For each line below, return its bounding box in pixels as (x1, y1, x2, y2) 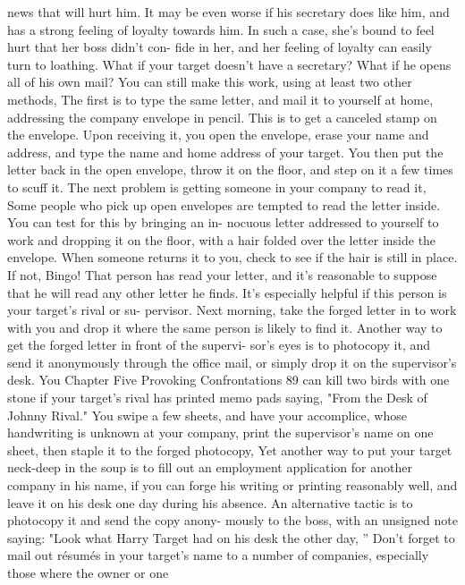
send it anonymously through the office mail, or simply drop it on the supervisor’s (7, 352, 457, 371)
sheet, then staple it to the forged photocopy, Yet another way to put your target (7, 440, 452, 459)
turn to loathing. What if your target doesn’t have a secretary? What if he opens (7, 55, 452, 73)
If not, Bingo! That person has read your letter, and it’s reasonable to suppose (7, 265, 437, 284)
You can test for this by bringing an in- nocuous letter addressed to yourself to (7, 213, 439, 232)
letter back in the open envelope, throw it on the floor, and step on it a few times (7, 160, 453, 179)
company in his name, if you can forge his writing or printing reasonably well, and (7, 476, 458, 495)
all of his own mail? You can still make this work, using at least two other (7, 72, 412, 91)
